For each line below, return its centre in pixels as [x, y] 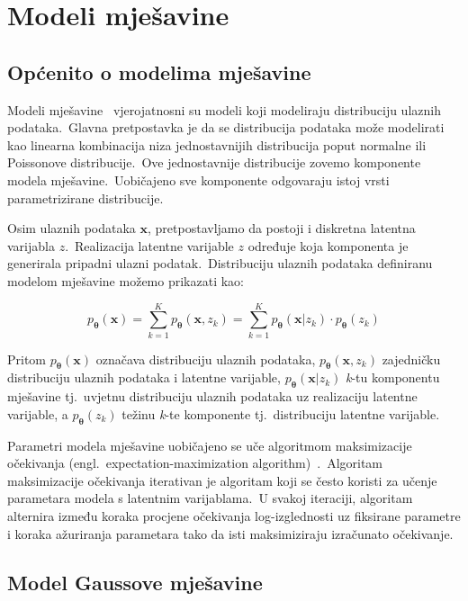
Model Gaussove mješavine [135, 582]
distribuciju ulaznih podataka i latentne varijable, [144, 377]
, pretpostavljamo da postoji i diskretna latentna [282, 228]
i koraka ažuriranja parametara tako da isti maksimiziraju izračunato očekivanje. [230, 533]
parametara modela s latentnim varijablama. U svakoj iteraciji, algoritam [210, 498]
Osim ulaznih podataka [72, 228]
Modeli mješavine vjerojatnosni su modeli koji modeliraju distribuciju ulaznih [224, 109]
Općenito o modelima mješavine [159, 72]
